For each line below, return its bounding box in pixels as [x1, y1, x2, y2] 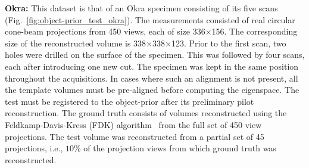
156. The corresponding [211, 25, 298, 38]
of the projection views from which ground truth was [83, 142, 276, 154]
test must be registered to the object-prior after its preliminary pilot [5, 95, 254, 107]
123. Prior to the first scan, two [171, 36, 286, 49]
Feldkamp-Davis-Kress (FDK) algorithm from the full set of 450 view [5, 118, 262, 130]
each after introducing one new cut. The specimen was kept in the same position [5, 60, 299, 72]
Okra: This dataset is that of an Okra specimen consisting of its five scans [5, 2, 278, 14]
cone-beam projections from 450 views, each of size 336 [5, 25, 205, 38]
